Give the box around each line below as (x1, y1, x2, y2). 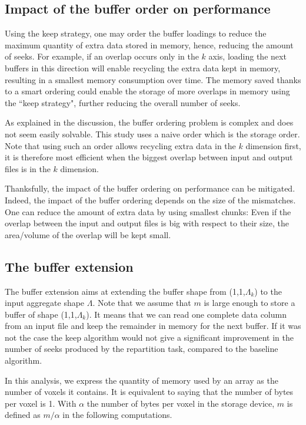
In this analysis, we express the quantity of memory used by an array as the (5, 374, 278, 386)
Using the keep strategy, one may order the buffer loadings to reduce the (5, 27, 267, 39)
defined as (5, 408, 41, 421)
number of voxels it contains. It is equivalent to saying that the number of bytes (5, 386, 294, 398)
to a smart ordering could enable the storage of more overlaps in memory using (5, 85, 290, 97)
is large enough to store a (204, 296, 295, 309)
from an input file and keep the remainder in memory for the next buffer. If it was (5, 319, 301, 332)
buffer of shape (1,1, (5, 308, 77, 320)
